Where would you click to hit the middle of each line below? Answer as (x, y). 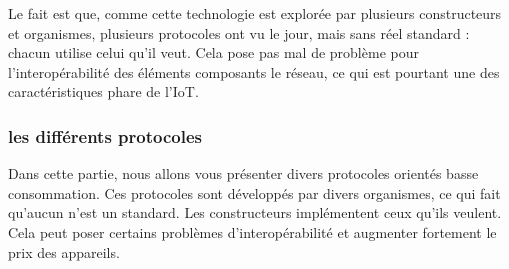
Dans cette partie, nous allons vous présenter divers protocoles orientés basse (243, 173)
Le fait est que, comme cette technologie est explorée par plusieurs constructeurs (255, 13)
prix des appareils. (64, 251)
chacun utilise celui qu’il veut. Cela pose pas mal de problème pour (213, 52)
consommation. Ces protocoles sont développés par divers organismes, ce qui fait (254, 192)
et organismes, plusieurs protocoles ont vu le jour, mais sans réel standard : (239, 32)
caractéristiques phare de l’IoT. (103, 91)
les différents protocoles (105, 135)
